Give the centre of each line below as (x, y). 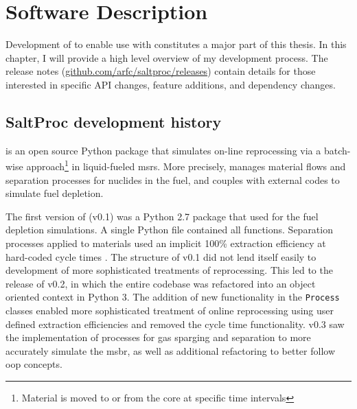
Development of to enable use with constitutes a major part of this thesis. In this (176, 44)
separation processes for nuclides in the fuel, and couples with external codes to (173, 179)
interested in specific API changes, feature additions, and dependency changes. (171, 84)
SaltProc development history (114, 121)
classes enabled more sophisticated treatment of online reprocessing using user (170, 310)
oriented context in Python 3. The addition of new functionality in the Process (173, 297)
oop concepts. (34, 364)
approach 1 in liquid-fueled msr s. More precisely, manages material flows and (186, 165)
